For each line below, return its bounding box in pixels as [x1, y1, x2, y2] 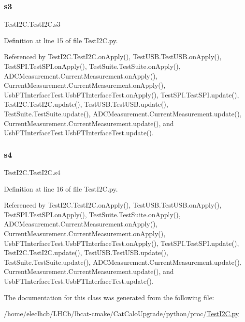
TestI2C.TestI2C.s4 [4, 167, 60, 177]
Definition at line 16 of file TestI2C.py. [4, 183, 118, 193]
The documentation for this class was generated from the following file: [4, 292, 214, 302]
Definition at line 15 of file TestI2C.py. [4, 35, 118, 45]
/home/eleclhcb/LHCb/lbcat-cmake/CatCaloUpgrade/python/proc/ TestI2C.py [4, 308, 239, 319]
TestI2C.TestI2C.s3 [4, 19, 60, 29]
